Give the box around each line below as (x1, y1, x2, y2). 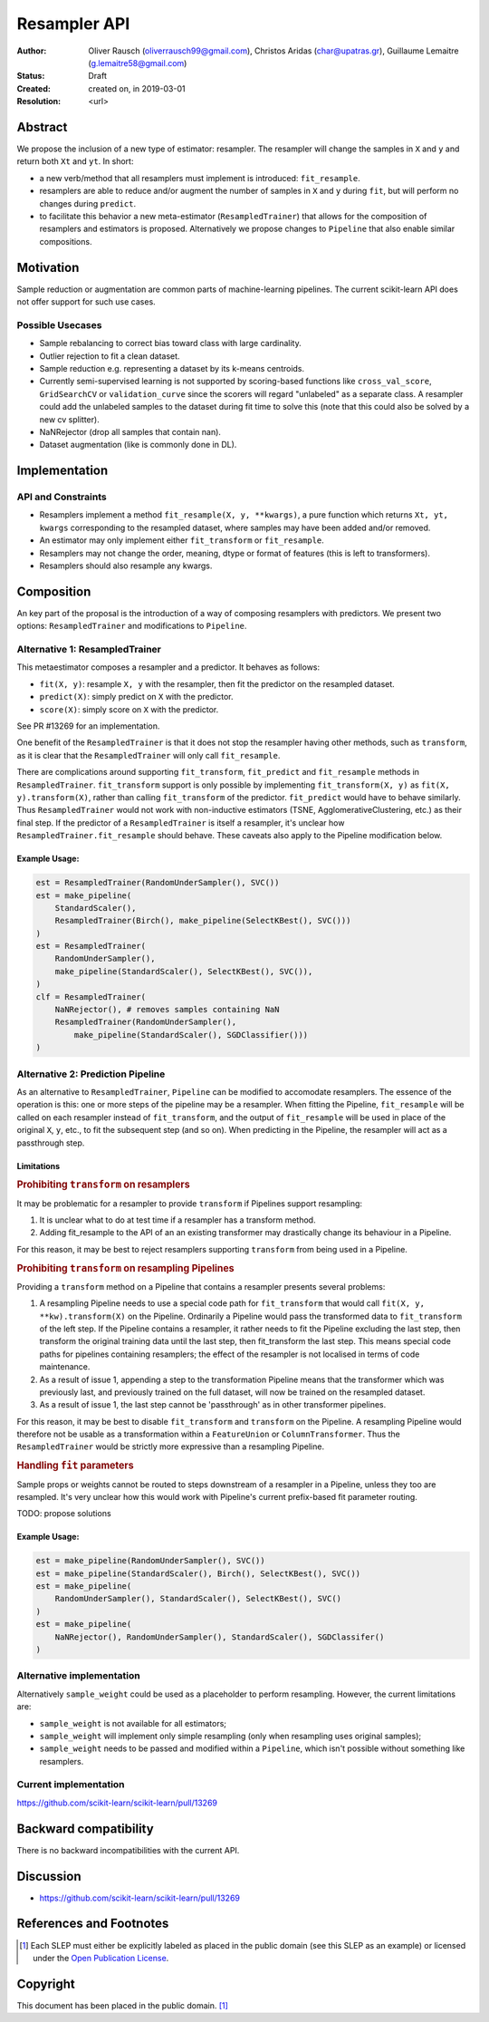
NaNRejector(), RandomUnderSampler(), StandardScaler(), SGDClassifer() (54, 1631, 385, 1642)
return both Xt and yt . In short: (16, 156, 134, 167)
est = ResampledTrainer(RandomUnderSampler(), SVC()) (35, 877, 280, 888)
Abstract (16, 119, 68, 135)
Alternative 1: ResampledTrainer (16, 643, 162, 656)
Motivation (16, 259, 80, 276)
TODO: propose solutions (16, 1508, 112, 1519)
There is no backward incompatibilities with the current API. (16, 1844, 240, 1855)
